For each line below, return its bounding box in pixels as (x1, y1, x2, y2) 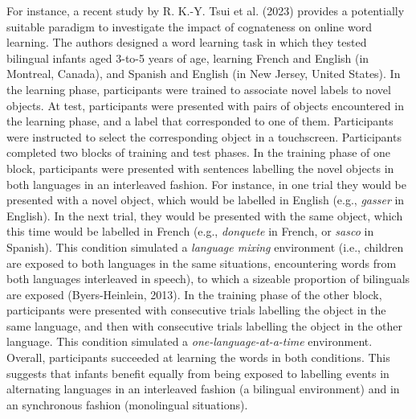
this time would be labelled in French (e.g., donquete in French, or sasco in (6, 223, 374, 240)
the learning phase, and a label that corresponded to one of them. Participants (6, 113, 394, 129)
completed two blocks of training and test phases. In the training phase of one (6, 144, 391, 161)
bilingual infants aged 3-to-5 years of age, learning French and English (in (6, 49, 369, 66)
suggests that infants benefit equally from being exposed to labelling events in (6, 364, 389, 381)
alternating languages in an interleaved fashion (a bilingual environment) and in (6, 380, 400, 397)
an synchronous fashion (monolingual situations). (6, 396, 248, 413)
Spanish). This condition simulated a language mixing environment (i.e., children (6, 238, 404, 255)
